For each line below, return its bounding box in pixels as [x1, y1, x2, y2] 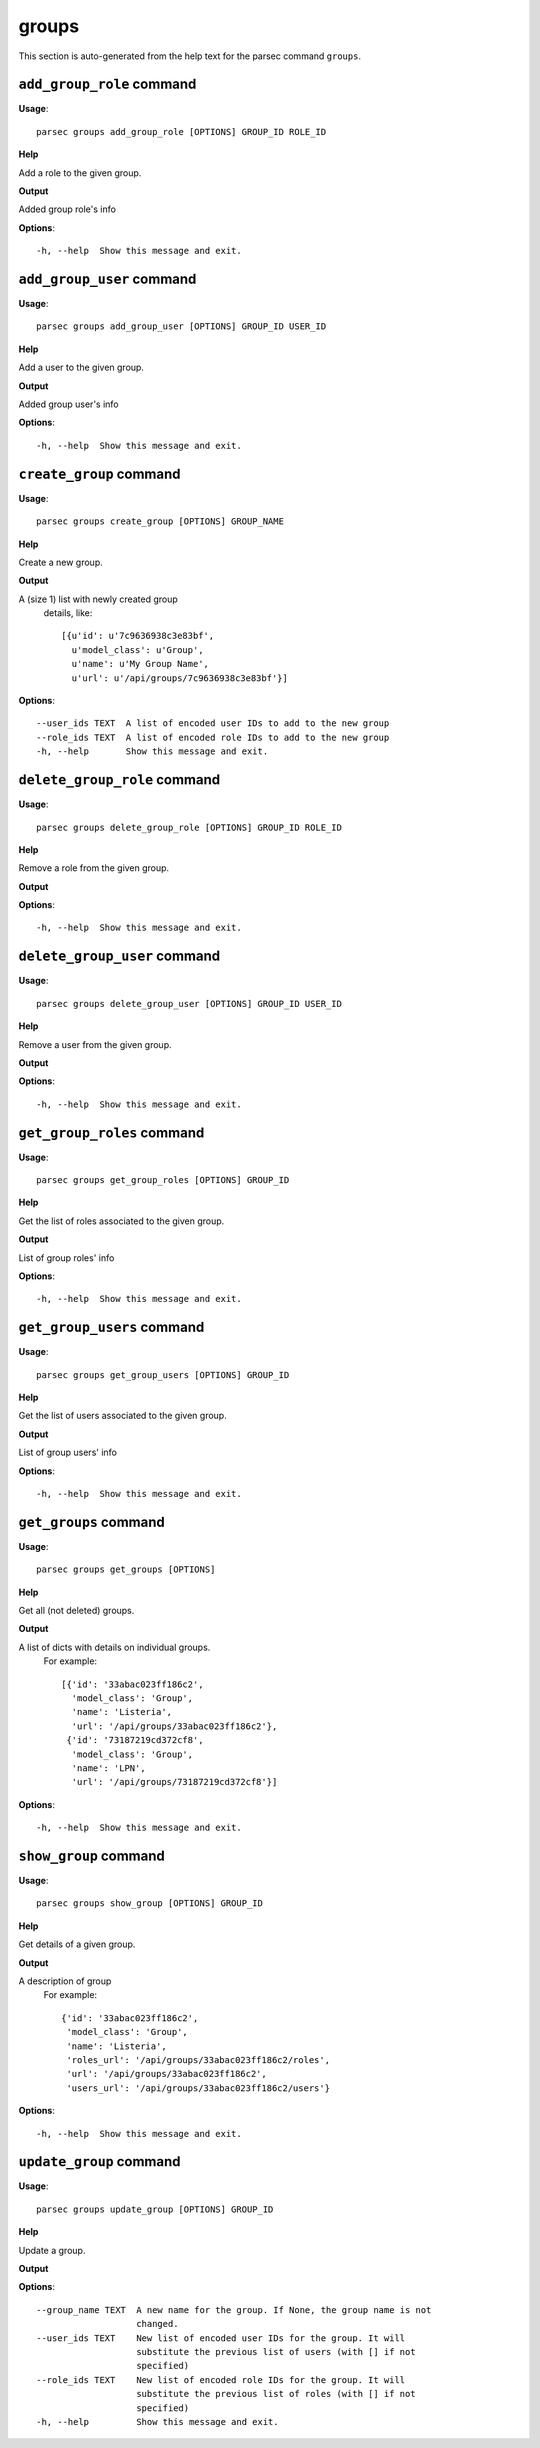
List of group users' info [18, 1446, 117, 1459]
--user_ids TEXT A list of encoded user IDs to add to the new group [36, 718, 390, 729]
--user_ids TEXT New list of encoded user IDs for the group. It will [36, 2332, 406, 2344]
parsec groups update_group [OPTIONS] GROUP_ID [36, 2203, 274, 2215]
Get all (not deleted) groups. [18, 1605, 135, 1617]
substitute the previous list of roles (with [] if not [136, 2388, 416, 2400]
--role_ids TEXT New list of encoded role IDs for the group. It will [36, 2374, 406, 2385]
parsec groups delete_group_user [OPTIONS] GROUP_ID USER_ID [36, 998, 342, 1009]
